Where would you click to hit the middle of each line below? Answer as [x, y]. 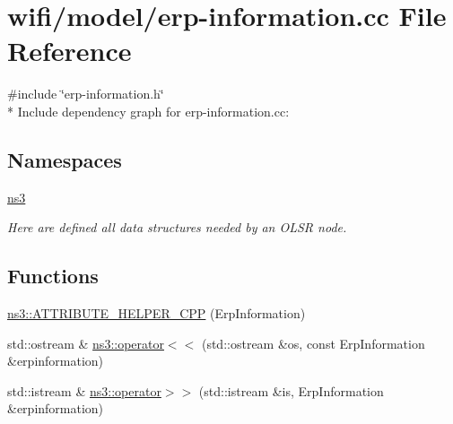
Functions [53, 276]
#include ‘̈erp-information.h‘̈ [86, 94]
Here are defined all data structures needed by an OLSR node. [177, 227]
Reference [70, 51]
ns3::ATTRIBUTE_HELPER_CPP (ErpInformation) [157, 313]
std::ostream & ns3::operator [86, 343]
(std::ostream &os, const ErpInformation [313, 343]
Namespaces [65, 159]
